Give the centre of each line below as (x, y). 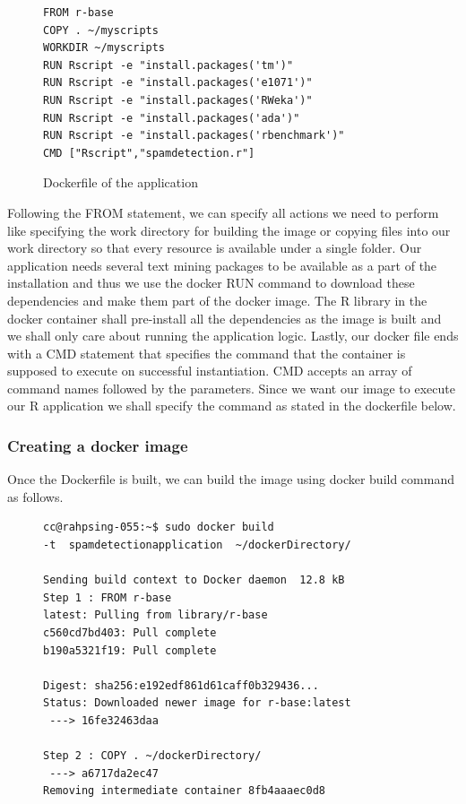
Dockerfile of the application (121, 182)
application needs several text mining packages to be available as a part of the (222, 265)
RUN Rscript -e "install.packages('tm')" (168, 65)
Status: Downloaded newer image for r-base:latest (197, 703)
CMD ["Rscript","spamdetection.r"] (149, 153)
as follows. (35, 496)
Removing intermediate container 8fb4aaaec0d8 (184, 791)
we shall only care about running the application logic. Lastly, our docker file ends (233, 336)
